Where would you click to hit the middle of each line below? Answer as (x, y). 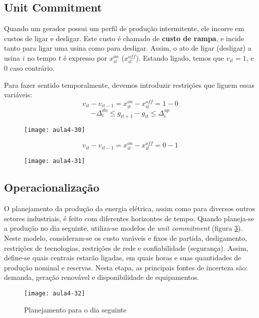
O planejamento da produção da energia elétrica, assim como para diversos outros (130, 208)
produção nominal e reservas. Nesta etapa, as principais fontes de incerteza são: (126, 267)
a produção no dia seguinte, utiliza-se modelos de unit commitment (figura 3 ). (123, 228)
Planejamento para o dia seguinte (75, 309)
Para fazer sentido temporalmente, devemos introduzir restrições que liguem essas (129, 85)
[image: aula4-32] (55, 293)
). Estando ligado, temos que (180, 57)
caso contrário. (32, 68)
